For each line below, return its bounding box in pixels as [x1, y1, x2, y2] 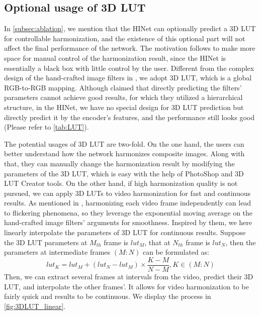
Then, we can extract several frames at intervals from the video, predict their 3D [4, 271, 253, 281]
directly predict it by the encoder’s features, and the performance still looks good [4, 112, 254, 122]
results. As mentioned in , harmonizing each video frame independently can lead [4, 197, 251, 208]
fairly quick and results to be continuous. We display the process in [4, 291, 211, 301]
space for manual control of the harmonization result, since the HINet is [4, 52, 226, 63]
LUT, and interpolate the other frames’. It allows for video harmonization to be [4, 281, 249, 291]
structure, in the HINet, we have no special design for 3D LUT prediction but [4, 101, 244, 112]
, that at [144, 237, 170, 247]
